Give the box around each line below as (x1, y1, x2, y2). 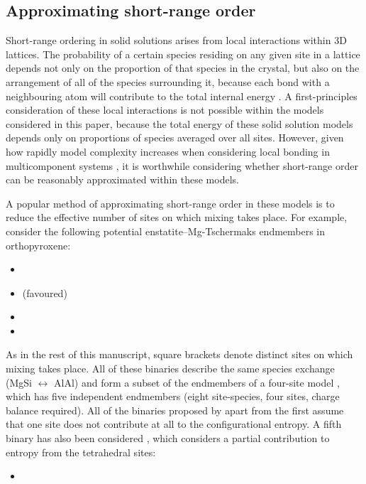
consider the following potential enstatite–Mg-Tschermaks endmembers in (6, 223, 326, 238)
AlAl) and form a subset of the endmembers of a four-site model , (54, 375, 340, 389)
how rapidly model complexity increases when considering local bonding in (6, 144, 330, 158)
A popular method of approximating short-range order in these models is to (6, 195, 335, 210)
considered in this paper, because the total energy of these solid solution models (6, 116, 353, 131)
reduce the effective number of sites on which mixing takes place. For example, (6, 210, 348, 225)
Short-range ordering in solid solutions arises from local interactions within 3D (6, 33, 347, 48)
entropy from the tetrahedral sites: (6, 444, 156, 459)
